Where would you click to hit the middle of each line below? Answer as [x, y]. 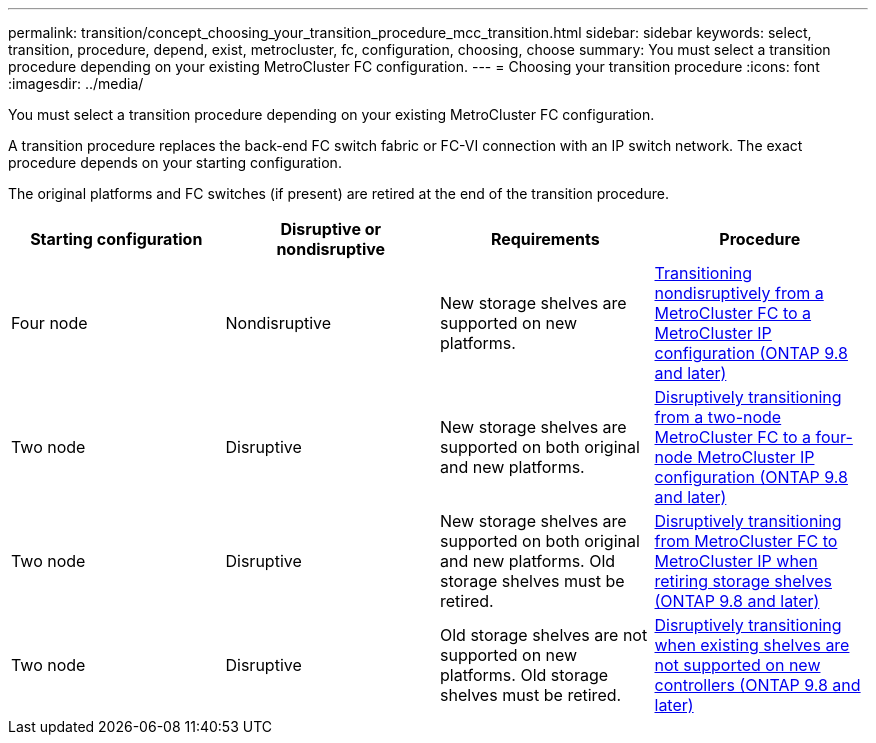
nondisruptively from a [739, 293]
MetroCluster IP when [736, 561]
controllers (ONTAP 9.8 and [757, 685]
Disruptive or [331, 229]
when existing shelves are [752, 645]
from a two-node [718, 417]
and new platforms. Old [528, 561]
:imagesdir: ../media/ [76, 83]
